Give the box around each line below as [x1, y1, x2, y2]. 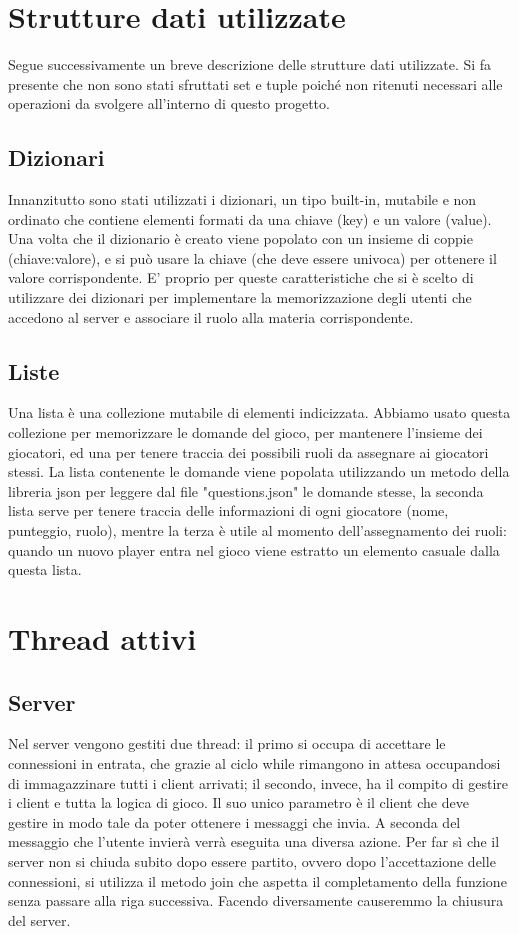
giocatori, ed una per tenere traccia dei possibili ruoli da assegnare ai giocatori [8, 441, 489, 462]
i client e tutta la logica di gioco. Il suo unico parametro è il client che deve [8, 792, 469, 813]
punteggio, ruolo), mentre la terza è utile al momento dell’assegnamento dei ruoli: [8, 520, 507, 541]
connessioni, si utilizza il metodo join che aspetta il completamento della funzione [8, 870, 507, 891]
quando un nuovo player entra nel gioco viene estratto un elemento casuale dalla [8, 539, 500, 560]
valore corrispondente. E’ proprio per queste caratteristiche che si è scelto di [8, 267, 474, 288]
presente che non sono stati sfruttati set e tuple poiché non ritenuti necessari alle [8, 73, 503, 94]
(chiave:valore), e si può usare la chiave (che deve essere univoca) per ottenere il [8, 247, 497, 268]
